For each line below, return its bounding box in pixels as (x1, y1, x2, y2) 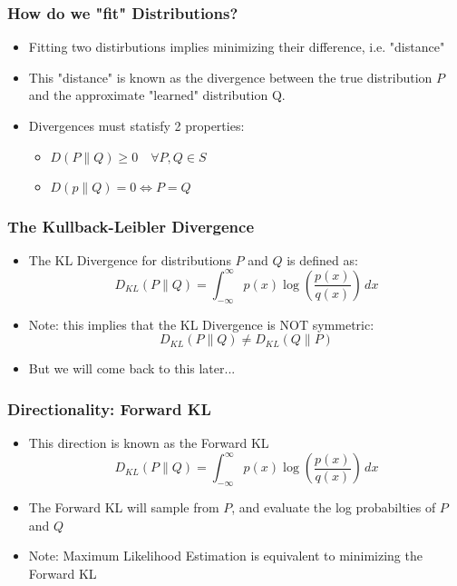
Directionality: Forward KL (7, 397, 211, 420)
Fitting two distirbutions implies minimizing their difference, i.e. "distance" (28, 37, 445, 56)
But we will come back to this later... (28, 359, 236, 378)
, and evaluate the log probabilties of (231, 498, 436, 516)
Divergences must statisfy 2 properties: (28, 116, 245, 134)
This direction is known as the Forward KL (28, 433, 269, 452)
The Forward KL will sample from (28, 498, 219, 516)
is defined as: (287, 250, 358, 269)
